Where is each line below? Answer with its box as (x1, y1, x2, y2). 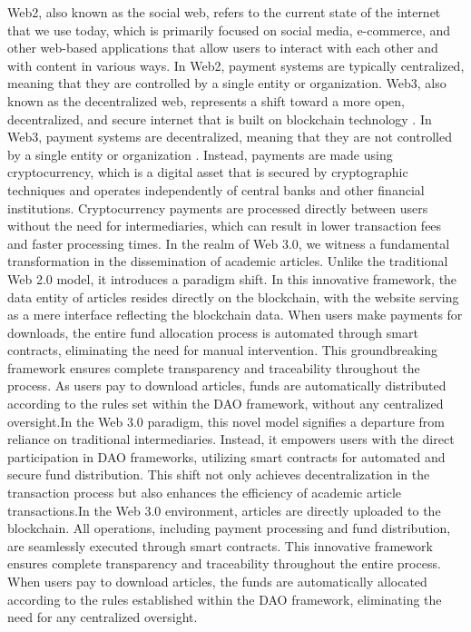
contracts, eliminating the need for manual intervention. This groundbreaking (7, 341, 438, 360)
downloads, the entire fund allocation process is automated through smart (7, 322, 418, 341)
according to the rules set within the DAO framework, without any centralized (7, 394, 444, 413)
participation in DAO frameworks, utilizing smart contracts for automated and (7, 447, 446, 466)
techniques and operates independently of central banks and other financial (7, 180, 425, 199)
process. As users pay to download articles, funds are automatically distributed (7, 376, 446, 395)
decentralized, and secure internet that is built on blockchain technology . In (7, 109, 432, 128)
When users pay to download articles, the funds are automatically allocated (7, 572, 427, 590)
